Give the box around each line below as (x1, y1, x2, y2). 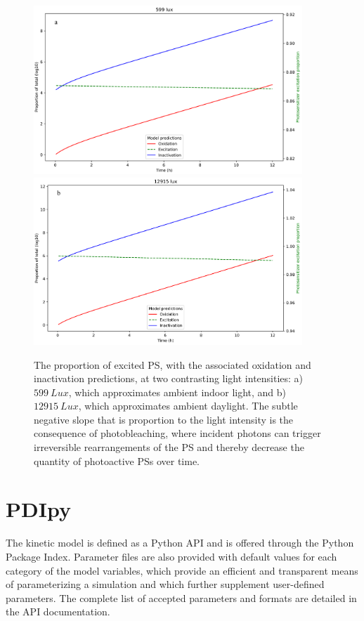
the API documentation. (6, 604, 110, 619)
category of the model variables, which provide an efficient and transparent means (6, 563, 358, 577)
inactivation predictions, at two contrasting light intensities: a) (34, 371, 304, 386)
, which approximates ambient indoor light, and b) (68, 384, 287, 399)
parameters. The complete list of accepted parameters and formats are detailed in (6, 590, 357, 605)
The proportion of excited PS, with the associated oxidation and (34, 357, 311, 372)
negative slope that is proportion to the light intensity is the (34, 412, 294, 426)
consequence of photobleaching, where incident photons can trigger (34, 426, 321, 440)
